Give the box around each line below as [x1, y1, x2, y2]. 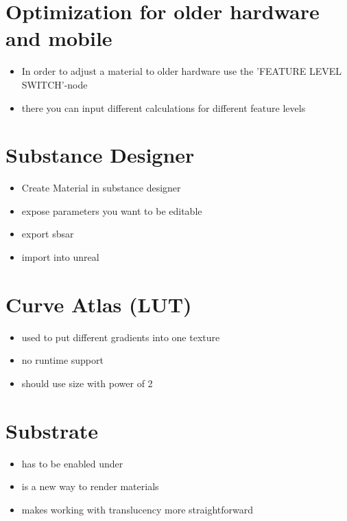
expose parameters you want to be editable [21, 203, 202, 218]
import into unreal [21, 250, 99, 264]
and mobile [5, 24, 112, 52]
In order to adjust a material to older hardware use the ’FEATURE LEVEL [21, 64, 342, 78]
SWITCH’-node [21, 77, 88, 91]
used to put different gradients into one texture [21, 329, 220, 344]
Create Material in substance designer [21, 181, 181, 195]
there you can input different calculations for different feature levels [21, 100, 306, 115]
